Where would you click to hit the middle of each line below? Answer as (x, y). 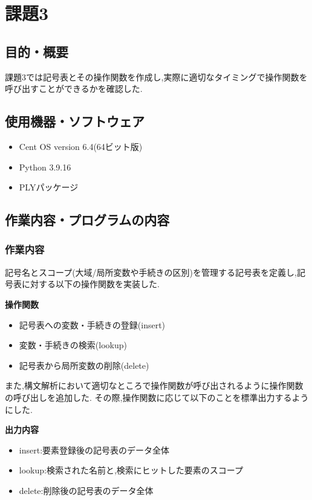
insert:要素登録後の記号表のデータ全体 (94, 450)
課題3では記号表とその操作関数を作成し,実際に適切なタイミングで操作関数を (156, 76)
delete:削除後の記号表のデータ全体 (86, 490)
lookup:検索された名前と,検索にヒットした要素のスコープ (131, 470)
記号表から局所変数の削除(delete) (84, 365)
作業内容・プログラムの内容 (87, 220)
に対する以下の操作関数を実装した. (90, 284)
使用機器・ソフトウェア (75, 121)
